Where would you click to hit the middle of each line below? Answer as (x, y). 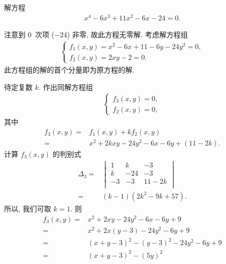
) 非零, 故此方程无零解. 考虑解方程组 (127, 34)
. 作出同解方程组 (66, 87)
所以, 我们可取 (28, 208)
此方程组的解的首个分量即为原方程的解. (69, 69)
